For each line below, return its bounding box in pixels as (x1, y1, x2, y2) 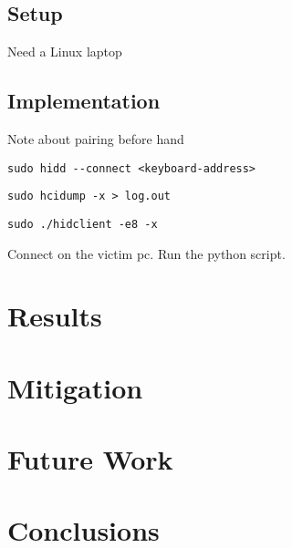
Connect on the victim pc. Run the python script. (7, 243, 286, 263)
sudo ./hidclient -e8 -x (7, 217, 158, 231)
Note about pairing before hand (7, 129, 184, 148)
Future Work (7, 440, 173, 478)
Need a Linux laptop (7, 42, 122, 61)
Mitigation (7, 368, 143, 406)
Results (7, 297, 102, 335)
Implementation (7, 87, 161, 115)
